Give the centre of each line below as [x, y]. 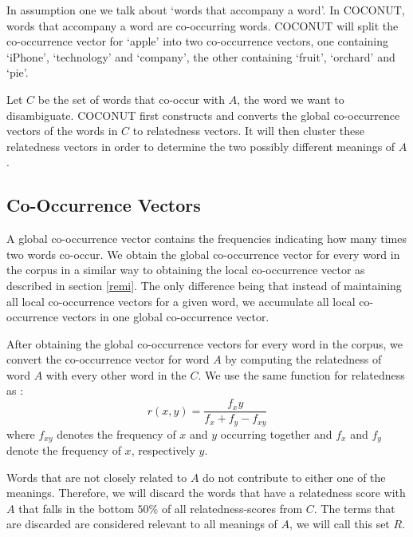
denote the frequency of [64, 450]
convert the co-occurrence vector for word [108, 359]
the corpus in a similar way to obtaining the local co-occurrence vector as [186, 270]
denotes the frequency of [116, 434]
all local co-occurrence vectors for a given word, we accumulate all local [181, 301]
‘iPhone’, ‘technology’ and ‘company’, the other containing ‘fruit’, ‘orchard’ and [201, 56]
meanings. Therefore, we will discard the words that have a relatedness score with [206, 493]
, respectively [163, 450]
